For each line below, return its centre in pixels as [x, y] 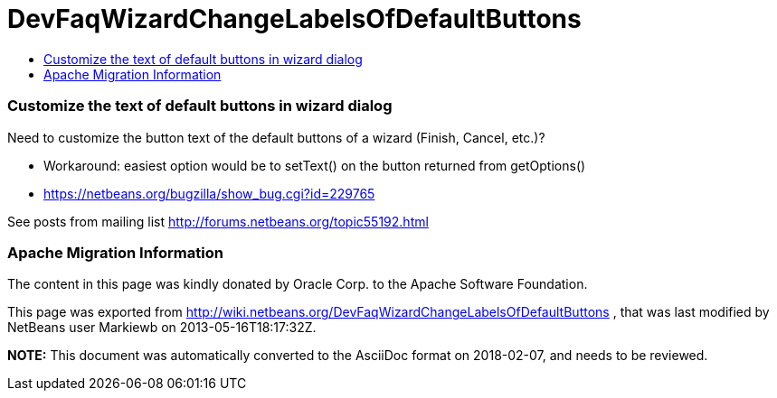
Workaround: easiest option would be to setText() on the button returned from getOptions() [315, 165]
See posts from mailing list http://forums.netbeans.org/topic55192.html [218, 221]
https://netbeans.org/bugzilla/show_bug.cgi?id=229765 [209, 193]
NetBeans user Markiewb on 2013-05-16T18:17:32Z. [162, 328]
